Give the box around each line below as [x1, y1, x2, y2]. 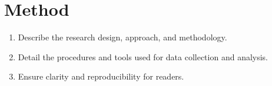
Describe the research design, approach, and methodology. [18, 31, 227, 43]
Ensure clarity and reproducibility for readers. [18, 70, 184, 82]
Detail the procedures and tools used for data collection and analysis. [18, 50, 268, 63]
